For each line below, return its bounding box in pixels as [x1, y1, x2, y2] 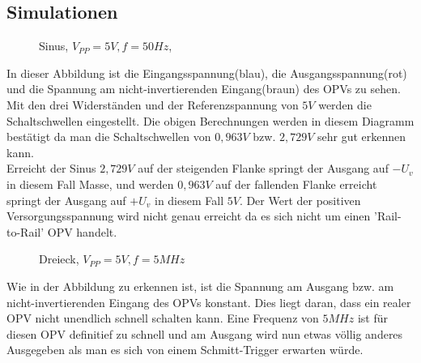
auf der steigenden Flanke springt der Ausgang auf [138, 160, 389, 177]
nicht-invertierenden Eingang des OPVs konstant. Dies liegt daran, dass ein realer [6, 293, 411, 310]
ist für [357, 310, 388, 327]
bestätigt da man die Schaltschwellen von [6, 128, 211, 145]
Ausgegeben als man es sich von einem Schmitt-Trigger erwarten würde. [6, 341, 364, 358]
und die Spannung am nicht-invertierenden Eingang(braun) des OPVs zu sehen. [6, 80, 401, 97]
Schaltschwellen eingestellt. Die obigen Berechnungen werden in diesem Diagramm [6, 112, 415, 129]
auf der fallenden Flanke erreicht [215, 175, 377, 192]
